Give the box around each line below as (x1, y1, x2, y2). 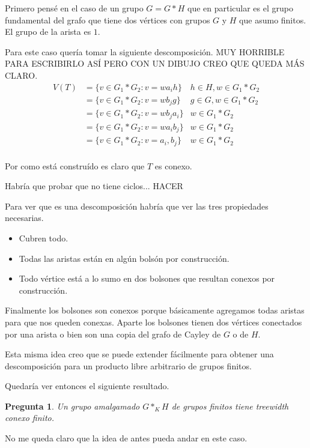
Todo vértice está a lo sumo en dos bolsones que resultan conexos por (19, 272, 275, 285)
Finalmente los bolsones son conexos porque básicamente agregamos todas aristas (5, 304, 305, 316)
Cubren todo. (19, 231, 68, 244)
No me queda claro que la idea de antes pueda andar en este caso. (5, 432, 248, 444)
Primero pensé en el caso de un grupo (5, 2, 144, 14)
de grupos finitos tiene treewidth (171, 399, 289, 412)
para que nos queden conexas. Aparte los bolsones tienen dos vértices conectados (5, 315, 302, 328)
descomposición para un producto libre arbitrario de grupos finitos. (5, 359, 252, 372)
